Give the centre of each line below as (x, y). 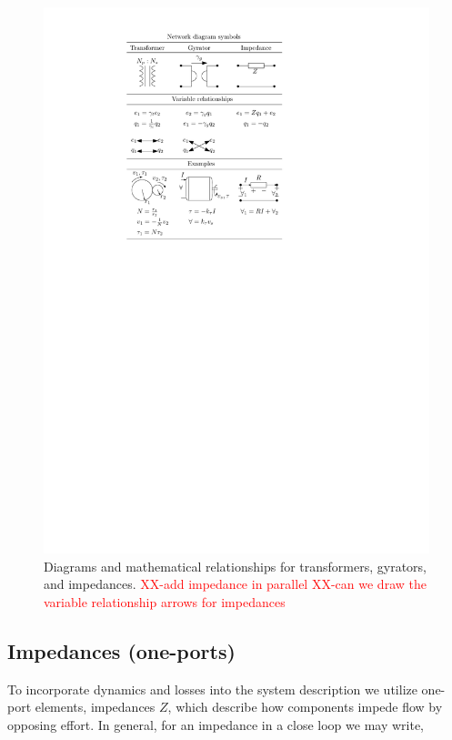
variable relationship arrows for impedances (165, 601)
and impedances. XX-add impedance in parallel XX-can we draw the (235, 584)
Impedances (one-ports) (121, 650)
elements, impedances (95, 707)
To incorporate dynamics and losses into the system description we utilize (212, 689)
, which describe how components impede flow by (305, 707)
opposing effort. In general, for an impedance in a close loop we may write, (216, 724)
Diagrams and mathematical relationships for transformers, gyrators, (235, 566)
